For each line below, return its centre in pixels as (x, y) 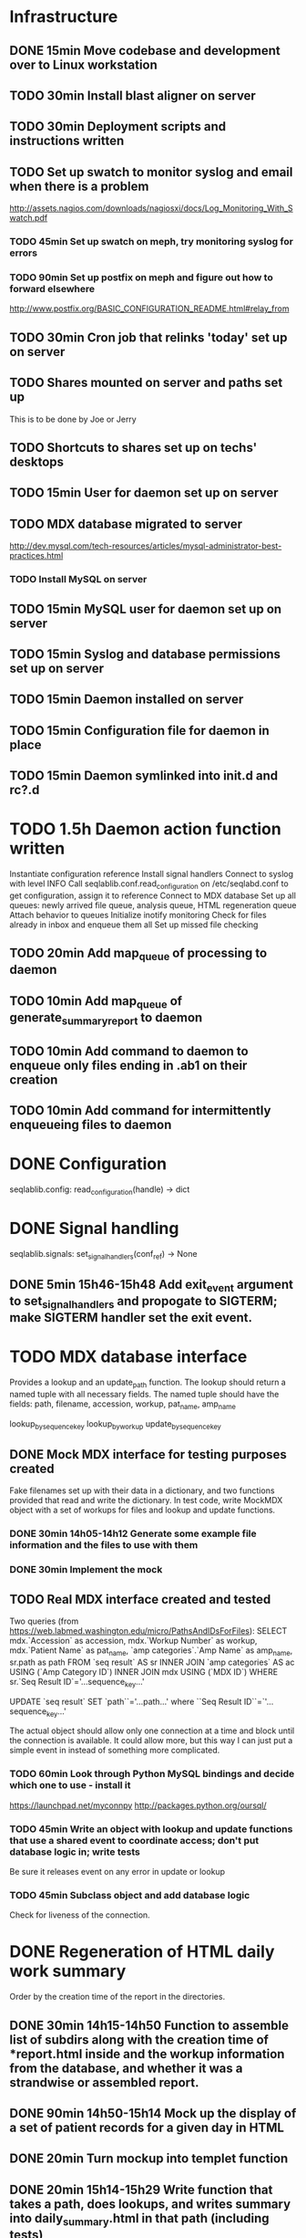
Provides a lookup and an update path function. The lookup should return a (148, 1383)
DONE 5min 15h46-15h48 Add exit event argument (152, 1285)
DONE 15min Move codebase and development (145, 51)
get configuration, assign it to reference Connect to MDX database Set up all (153, 895)
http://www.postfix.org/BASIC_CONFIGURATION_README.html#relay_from (149, 309)
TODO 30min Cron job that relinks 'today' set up (148, 337)
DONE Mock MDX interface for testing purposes (148, 1454)
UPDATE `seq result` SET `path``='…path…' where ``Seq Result (126, 1701)
